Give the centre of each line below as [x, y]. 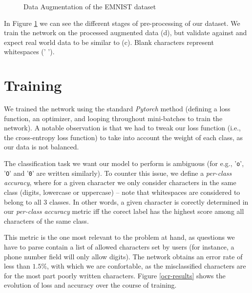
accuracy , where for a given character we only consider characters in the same [120, 182]
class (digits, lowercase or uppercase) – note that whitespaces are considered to [122, 192]
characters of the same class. [46, 220]
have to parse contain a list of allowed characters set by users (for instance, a [119, 246]
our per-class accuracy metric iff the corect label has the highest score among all [124, 211]
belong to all [23, 201]
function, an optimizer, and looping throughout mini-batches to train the [113, 118]
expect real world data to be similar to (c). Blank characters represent [109, 42]
